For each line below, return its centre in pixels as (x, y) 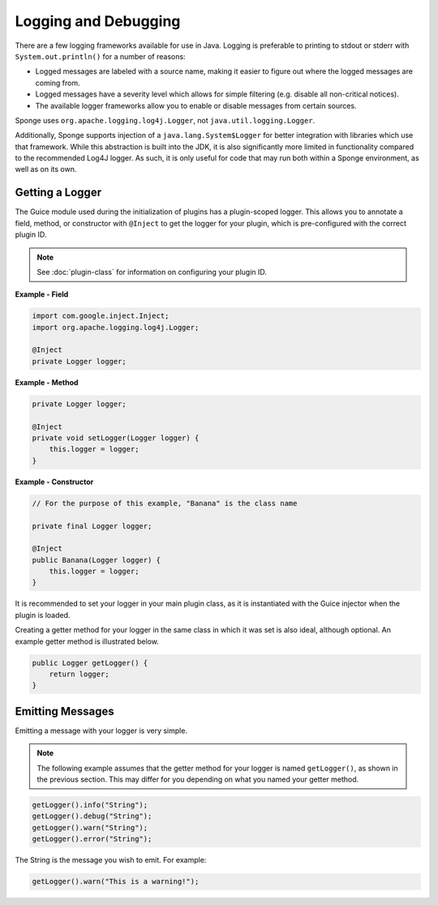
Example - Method (47, 382)
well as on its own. (46, 169)
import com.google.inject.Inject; (101, 316)
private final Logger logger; (92, 526)
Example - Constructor (54, 482)
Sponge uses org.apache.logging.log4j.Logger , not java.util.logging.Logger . (165, 120)
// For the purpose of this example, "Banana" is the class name (165, 503)
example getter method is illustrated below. (87, 641)
